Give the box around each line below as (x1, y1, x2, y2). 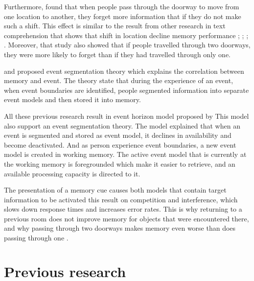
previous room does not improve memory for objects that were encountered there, (4, 213, 249, 223)
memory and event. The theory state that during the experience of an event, (4, 75, 233, 86)
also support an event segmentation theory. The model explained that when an (4, 120, 240, 130)
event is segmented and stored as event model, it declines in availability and (4, 130, 231, 140)
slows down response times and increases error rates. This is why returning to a (4, 204, 242, 214)
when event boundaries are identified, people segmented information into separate (4, 85, 249, 95)
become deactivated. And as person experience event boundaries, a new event (4, 139, 236, 150)
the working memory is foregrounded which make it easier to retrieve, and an (4, 158, 235, 169)
